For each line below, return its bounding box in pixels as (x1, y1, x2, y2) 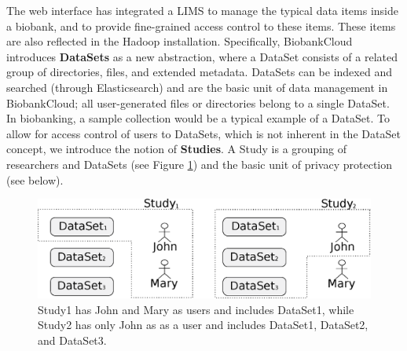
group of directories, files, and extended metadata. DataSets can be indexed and (6, 64, 392, 80)
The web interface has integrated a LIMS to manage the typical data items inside (6, 2, 399, 18)
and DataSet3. (38, 332, 107, 349)
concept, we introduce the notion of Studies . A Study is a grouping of (6, 141, 346, 157)
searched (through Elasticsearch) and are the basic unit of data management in (6, 79, 388, 95)
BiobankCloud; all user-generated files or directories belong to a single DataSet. (6, 94, 390, 111)
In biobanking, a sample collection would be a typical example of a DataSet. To (6, 110, 390, 126)
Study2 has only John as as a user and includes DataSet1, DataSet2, (38, 316, 368, 333)
